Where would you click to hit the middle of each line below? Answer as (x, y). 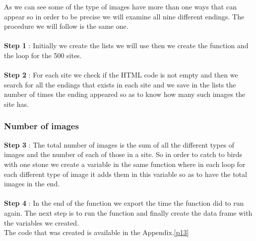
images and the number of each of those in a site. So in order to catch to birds (123, 154)
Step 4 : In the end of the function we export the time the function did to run (124, 203)
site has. (16, 104)
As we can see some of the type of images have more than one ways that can (120, 6)
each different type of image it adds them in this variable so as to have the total (126, 174)
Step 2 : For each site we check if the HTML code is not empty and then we (121, 75)
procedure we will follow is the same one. (66, 26)
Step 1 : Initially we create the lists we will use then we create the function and (126, 45)
